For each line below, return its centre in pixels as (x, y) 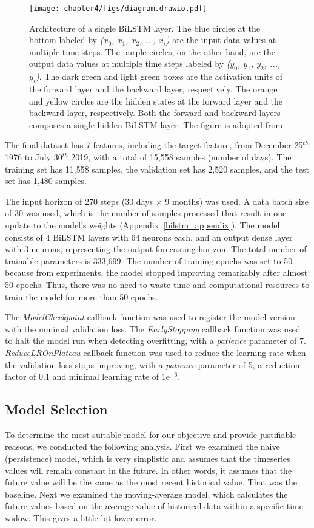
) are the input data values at (221, 40)
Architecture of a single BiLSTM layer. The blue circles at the (145, 28)
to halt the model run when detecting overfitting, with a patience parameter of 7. (155, 341)
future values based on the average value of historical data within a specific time (154, 506)
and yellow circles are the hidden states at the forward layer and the (156, 101)
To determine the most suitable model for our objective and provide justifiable (151, 434)
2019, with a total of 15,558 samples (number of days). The (181, 157)
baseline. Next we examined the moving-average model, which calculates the (146, 494)
